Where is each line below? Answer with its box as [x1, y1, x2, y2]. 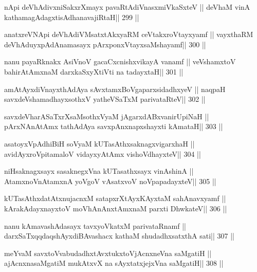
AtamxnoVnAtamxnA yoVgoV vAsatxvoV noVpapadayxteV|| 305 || [4, 175, 216, 186]
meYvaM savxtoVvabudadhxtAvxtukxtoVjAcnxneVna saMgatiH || [4, 247, 212, 258]
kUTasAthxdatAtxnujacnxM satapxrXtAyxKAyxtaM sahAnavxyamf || [4, 193, 226, 204]
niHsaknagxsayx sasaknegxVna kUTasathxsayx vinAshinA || [4, 166, 194, 176]
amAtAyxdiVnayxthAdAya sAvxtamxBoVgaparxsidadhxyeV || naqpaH [4, 83, 226, 94]
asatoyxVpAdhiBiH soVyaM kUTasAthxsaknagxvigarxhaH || [4, 138, 195, 149]
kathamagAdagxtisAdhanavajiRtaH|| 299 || [4, 11, 139, 22]
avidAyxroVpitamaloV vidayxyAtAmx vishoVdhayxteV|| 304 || [4, 148, 201, 159]
